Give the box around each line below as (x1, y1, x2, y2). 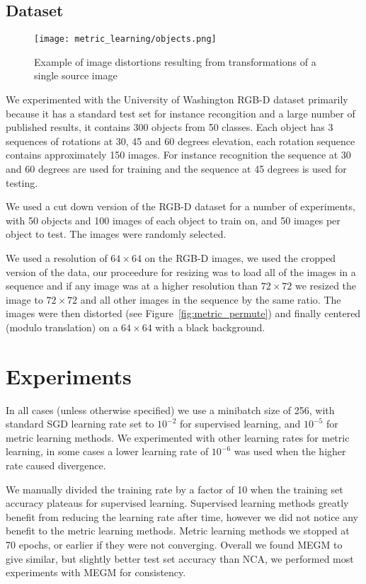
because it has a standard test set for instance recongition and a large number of (6, 105, 355, 120)
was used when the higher (234, 444, 346, 459)
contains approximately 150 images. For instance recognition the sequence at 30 (6, 147, 351, 162)
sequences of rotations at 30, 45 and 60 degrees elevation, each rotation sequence (6, 133, 355, 148)
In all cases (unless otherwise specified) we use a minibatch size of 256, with (6, 402, 335, 417)
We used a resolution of (6, 250, 108, 265)
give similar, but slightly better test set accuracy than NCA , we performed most (6, 551, 354, 566)
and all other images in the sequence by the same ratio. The (80, 292, 341, 307)
